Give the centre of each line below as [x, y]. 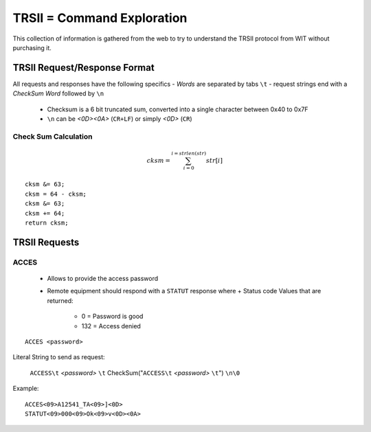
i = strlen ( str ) [189, 153]
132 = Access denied [111, 326]
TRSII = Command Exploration [100, 18]
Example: [26, 389]
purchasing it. [32, 47]
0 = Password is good [112, 317]
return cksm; [47, 223]
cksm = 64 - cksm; [56, 194]
